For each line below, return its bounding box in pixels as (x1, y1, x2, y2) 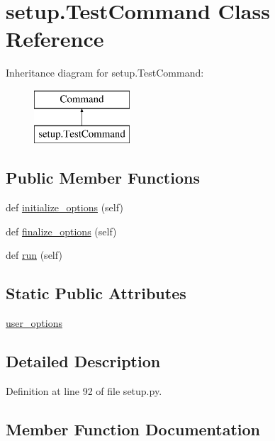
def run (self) (6, 247, 62, 262)
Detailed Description (6, 350, 161, 372)
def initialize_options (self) (6, 200, 123, 215)
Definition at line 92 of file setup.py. (6, 384, 162, 398)
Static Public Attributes (6, 282, 186, 304)
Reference (6, 24, 104, 53)
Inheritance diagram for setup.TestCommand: (6, 65, 204, 80)
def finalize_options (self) (6, 223, 117, 238)
